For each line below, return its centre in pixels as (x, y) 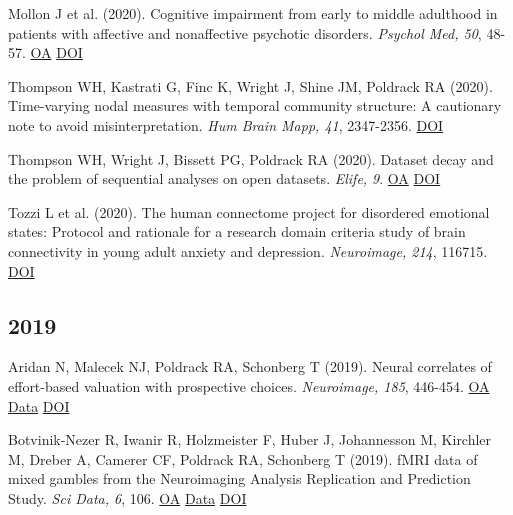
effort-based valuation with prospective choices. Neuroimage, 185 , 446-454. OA (249, 385)
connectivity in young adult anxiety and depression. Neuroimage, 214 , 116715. (248, 250)
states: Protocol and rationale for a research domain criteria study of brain (237, 231)
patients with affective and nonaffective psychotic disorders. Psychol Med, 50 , (245, 32)
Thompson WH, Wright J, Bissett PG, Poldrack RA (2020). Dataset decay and (251, 158)
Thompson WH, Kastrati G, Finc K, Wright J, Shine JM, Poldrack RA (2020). (250, 85)
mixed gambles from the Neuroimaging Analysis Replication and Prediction (239, 478)
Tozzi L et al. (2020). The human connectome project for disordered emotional (249, 211)
